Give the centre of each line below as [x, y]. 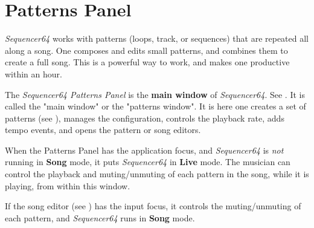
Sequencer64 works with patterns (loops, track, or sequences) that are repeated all [157, 38]
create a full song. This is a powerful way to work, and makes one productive [147, 62]
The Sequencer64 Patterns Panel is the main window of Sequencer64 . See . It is [155, 94]
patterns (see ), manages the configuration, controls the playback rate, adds [145, 118]
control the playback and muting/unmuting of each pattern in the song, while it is [157, 174]
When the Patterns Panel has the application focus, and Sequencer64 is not [144, 150]
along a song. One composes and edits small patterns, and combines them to [146, 50]
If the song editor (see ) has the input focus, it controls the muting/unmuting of [153, 206]
